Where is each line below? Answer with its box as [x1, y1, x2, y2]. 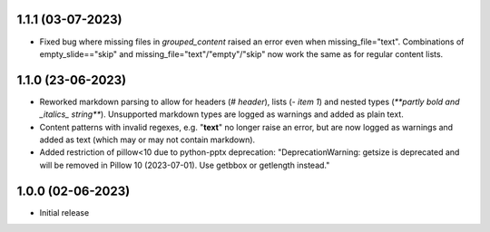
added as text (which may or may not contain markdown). [39, 134, 256, 145]
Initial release [39, 207, 90, 217]
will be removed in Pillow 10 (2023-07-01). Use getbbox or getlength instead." [39, 159, 330, 170]
